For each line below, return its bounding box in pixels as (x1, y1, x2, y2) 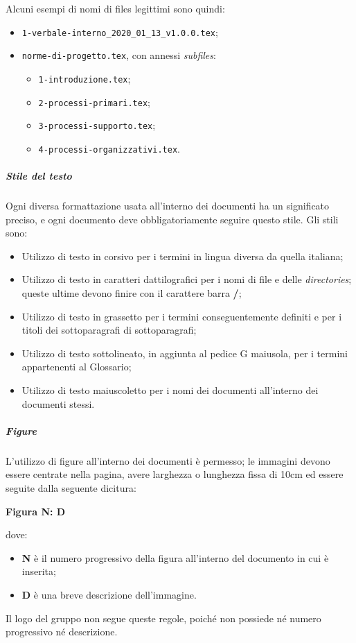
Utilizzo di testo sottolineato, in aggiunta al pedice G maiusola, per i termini (21, 345, 348, 360)
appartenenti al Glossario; (21, 359, 132, 374)
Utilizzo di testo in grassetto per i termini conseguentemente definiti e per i (21, 309, 342, 323)
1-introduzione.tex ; (38, 71, 131, 85)
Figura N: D (6, 504, 66, 518)
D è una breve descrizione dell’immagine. (21, 587, 197, 601)
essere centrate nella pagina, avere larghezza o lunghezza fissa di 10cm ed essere (6, 467, 344, 481)
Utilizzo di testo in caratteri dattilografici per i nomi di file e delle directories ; (21, 272, 352, 286)
